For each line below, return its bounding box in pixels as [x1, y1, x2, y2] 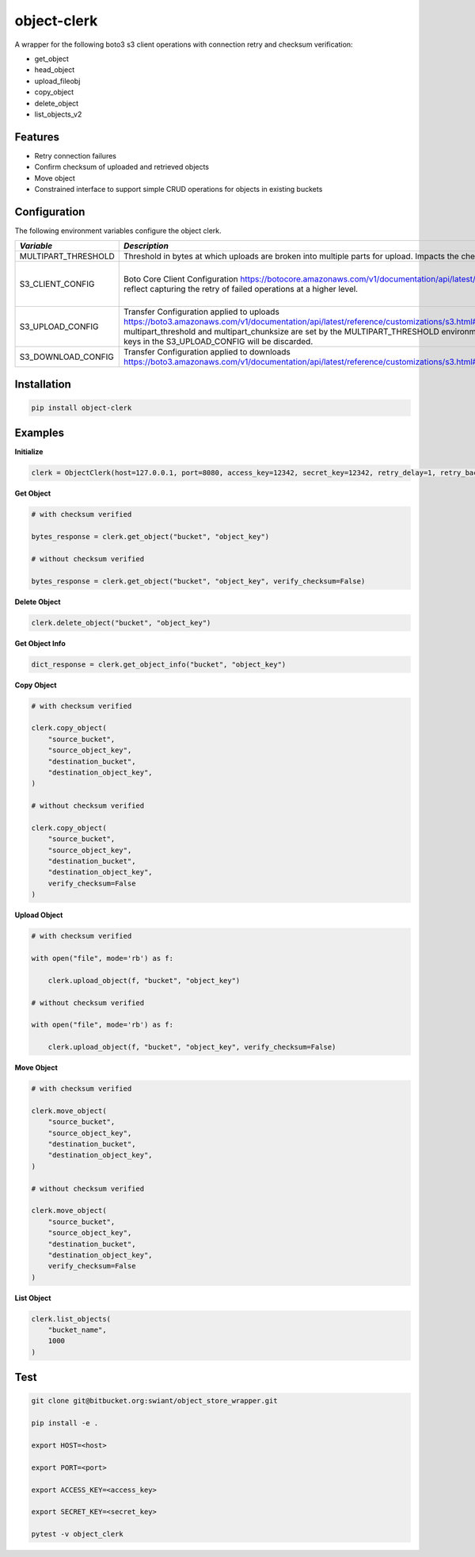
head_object [34, 65, 75, 75]
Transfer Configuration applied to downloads [123, 346, 291, 358]
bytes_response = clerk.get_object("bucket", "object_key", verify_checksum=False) [31, 576, 366, 586]
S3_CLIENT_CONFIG [19, 278, 95, 289]
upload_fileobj [34, 76, 81, 86]
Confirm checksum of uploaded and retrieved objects [34, 163, 210, 172]
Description [123, 240, 169, 251]
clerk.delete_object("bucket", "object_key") [31, 618, 211, 627]
